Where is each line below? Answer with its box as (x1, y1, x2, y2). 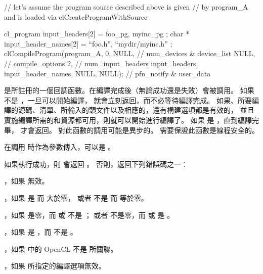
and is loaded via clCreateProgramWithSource (4, 11, 148, 22)
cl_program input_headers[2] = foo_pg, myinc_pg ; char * (4, 28, 190, 39)
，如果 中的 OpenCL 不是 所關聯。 (4, 243, 118, 254)
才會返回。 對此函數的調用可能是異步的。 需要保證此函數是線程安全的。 (20, 124, 259, 135)
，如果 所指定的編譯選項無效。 (4, 260, 106, 271)
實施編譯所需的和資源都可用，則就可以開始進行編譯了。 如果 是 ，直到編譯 (4, 114, 252, 125)
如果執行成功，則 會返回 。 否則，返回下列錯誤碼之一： (4, 158, 188, 169)
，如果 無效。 (4, 175, 49, 186)
